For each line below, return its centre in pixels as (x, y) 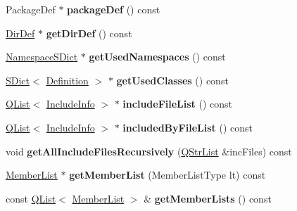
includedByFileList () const (188, 127)
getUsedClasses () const (172, 80)
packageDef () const (114, 9)
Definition (67, 80)
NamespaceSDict (42, 57)
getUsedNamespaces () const (157, 57)
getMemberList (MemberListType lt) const (168, 175)
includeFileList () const (178, 104)
